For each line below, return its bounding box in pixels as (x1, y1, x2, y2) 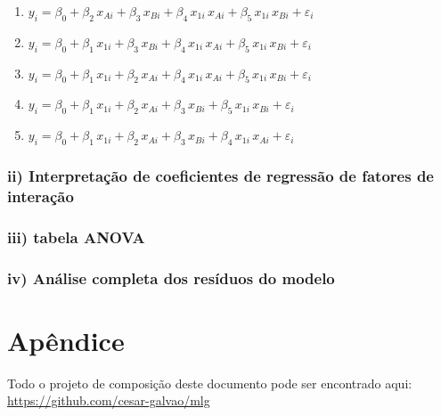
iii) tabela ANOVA (7, 225, 145, 248)
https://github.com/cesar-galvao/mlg (7, 391, 210, 410)
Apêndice (7, 322, 125, 358)
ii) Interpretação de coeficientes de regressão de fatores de (7, 164, 434, 186)
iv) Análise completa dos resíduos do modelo (7, 266, 335, 289)
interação (7, 184, 74, 207)
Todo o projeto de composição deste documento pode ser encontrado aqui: (7, 373, 412, 392)
